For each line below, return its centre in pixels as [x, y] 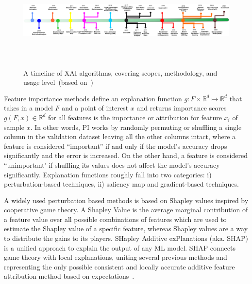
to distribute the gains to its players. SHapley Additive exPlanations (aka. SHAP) [126, 238]
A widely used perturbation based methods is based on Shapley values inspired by [126, 200]
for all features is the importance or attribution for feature [135, 117]
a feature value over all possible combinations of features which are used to [115, 219]
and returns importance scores [182, 108]
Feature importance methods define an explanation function [93, 98]
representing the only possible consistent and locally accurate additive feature [119, 266]
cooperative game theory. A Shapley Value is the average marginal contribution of [126, 210]
